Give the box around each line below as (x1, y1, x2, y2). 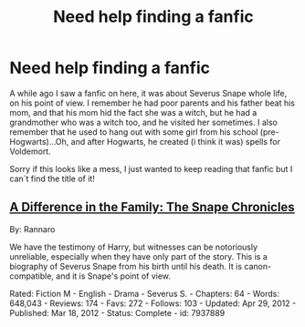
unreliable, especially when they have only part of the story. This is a (9, 250, 268, 261)
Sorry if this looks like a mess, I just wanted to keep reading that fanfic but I (9, 163, 293, 174)
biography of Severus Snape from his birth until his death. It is (9, 261, 243, 271)
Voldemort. (9, 146, 52, 157)
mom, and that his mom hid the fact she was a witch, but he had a (9, 107, 258, 118)
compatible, (9, 271, 55, 281)
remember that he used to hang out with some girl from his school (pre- (9, 126, 280, 138)
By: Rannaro (9, 223, 56, 234)
